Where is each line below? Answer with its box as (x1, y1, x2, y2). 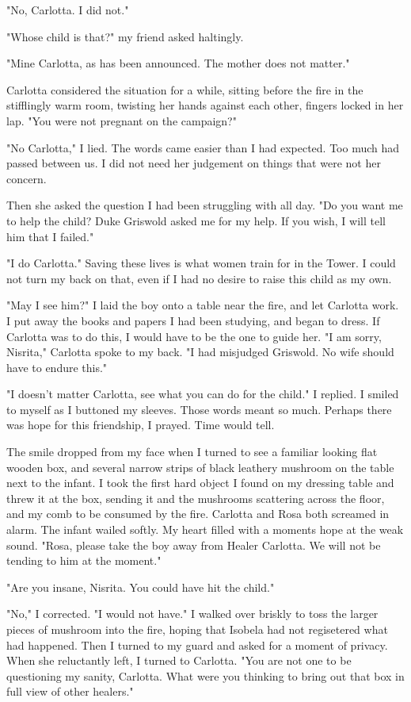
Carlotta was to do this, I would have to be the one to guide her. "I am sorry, (6, 328, 382, 344)
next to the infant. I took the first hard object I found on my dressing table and (6, 474, 394, 491)
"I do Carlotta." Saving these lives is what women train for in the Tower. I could (6, 255, 396, 271)
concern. (6, 170, 47, 186)
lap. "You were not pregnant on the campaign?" (6, 112, 237, 129)
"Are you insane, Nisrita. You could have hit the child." (6, 578, 275, 595)
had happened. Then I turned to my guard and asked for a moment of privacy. (6, 636, 388, 653)
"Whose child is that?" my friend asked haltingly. (6, 28, 244, 44)
